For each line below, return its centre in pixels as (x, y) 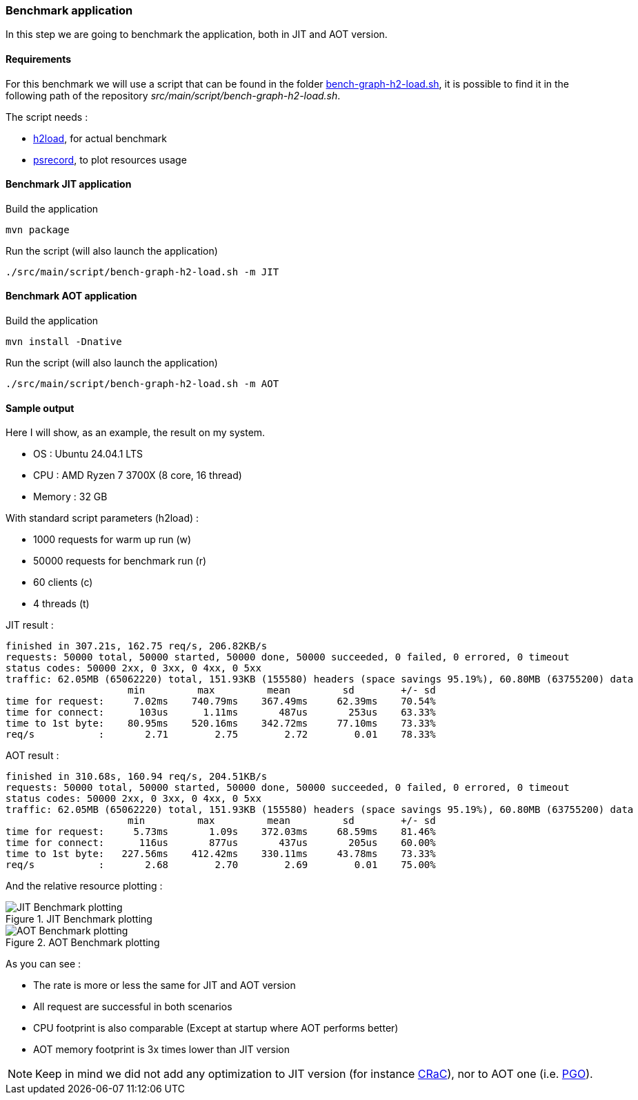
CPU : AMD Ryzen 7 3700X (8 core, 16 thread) (138, 475)
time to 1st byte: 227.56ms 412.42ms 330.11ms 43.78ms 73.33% (221, 854)
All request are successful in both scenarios (133, 1007)
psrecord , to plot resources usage (110, 159)
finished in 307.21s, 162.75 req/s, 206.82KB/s (137, 646)
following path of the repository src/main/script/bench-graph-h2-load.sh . (173, 95)
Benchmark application (69, 10)
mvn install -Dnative (64, 342)
